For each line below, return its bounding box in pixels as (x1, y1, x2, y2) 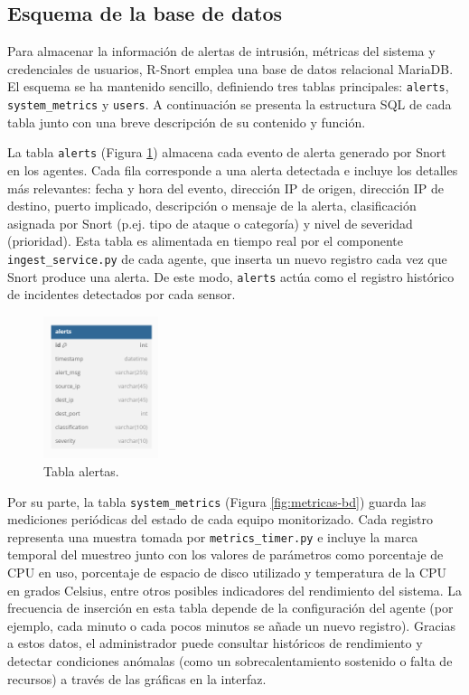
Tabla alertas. (43, 461, 119, 480)
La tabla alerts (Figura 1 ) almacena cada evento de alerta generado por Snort (7, 143, 446, 162)
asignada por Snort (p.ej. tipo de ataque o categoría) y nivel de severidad (7, 213, 413, 232)
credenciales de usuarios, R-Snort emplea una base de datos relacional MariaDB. (7, 59, 454, 78)
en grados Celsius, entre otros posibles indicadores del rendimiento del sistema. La (7, 580, 463, 599)
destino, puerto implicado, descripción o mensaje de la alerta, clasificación (7, 196, 417, 215)
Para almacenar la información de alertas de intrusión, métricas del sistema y (7, 42, 436, 61)
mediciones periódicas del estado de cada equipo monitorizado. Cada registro (7, 510, 434, 529)
